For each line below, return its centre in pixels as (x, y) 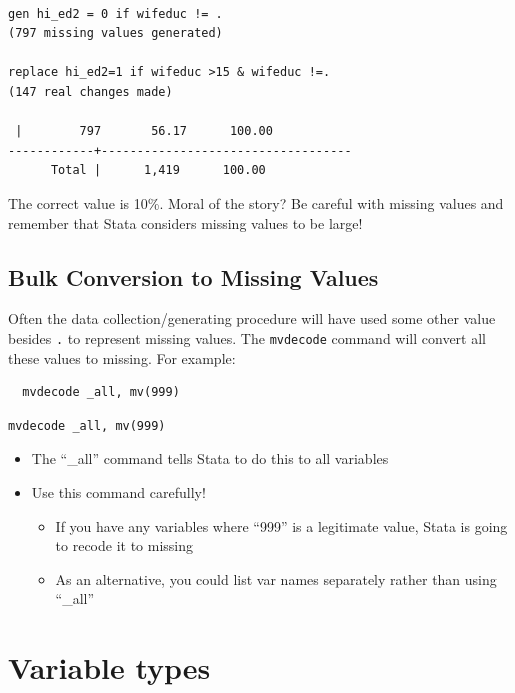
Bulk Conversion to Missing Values (193, 276)
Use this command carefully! (118, 491)
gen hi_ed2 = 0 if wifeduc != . (115, 13)
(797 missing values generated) (115, 33)
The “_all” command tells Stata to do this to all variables (210, 458)
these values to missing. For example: (122, 357)
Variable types (109, 667)
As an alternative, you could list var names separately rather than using (276, 578)
